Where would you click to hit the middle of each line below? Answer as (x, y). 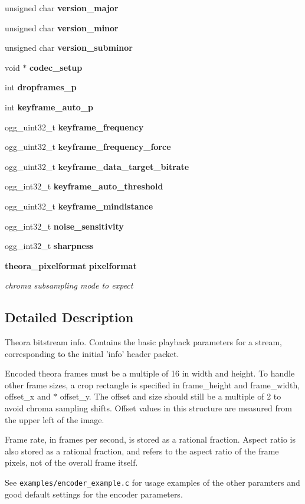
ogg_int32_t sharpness (49, 246)
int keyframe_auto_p (49, 107)
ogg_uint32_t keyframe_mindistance (79, 206)
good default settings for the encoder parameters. (94, 494)
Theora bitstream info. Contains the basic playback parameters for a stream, (143, 342)
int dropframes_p (41, 87)
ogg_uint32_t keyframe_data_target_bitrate (97, 166)
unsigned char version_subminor (69, 48)
